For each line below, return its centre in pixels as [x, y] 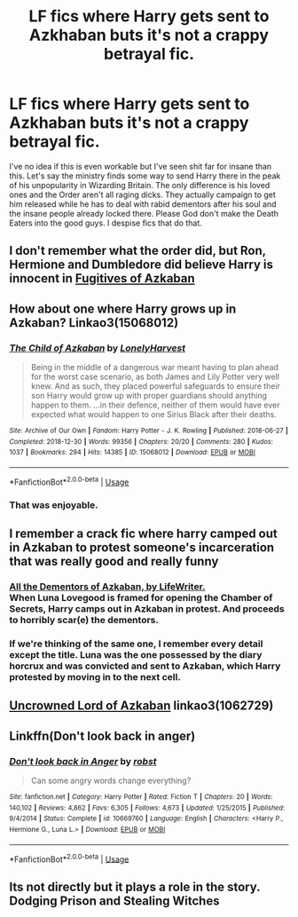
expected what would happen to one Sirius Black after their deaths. [154, 415]
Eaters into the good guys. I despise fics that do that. [106, 223]
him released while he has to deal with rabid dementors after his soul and [143, 204]
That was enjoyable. [54, 505]
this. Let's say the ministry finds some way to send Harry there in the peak [145, 176]
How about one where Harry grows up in [123, 308]
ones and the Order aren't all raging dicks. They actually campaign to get [143, 194]
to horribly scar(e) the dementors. [84, 620]
